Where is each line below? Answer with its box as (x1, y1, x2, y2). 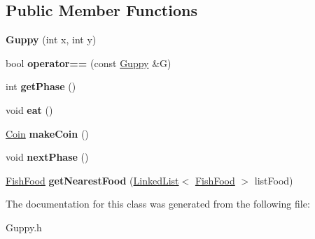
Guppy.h (6, 219, 42, 234)
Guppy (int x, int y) (6, 32, 97, 47)
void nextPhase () (6, 150, 89, 164)
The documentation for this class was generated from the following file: (6, 196, 310, 211)
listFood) (254, 173, 293, 187)
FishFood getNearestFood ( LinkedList (6, 173, 179, 187)
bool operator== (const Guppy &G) (6, 55, 171, 70)
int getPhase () (6, 79, 76, 94)
